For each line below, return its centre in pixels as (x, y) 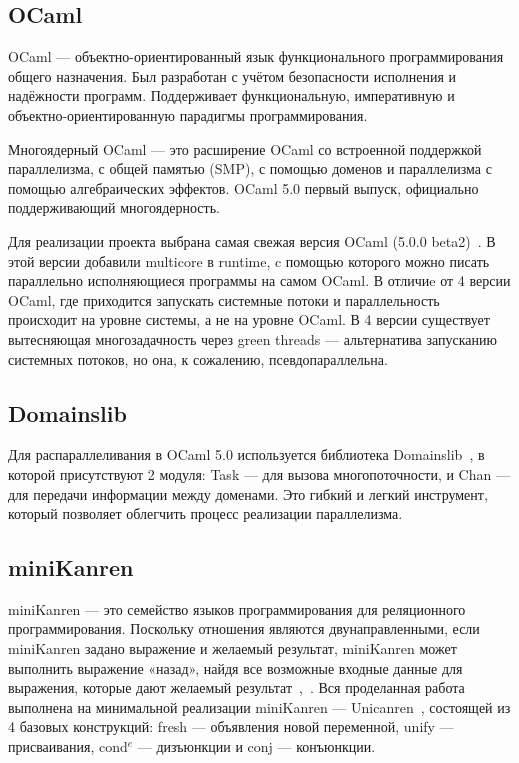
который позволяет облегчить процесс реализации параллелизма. (205, 513)
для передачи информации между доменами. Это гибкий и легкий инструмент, (248, 493)
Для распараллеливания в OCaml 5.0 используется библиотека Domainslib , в (246, 454)
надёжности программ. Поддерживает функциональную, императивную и (231, 95)
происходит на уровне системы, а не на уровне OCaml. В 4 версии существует (249, 319)
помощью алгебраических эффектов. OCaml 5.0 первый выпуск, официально (243, 187)
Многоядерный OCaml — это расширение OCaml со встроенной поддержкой (245, 148)
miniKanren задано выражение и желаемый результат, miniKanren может (232, 648)
